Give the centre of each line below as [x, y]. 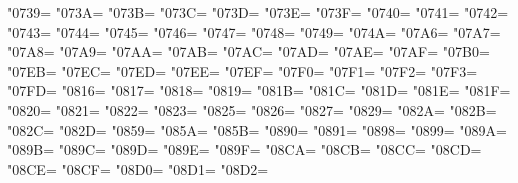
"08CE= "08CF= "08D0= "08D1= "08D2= [138, 168]
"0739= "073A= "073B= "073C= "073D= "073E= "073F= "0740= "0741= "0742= [258, 12]
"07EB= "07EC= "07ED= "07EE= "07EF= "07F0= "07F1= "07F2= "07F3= [242, 70]
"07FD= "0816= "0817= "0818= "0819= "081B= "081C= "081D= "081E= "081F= [259, 90]
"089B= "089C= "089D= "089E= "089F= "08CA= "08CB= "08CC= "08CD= [244, 149]
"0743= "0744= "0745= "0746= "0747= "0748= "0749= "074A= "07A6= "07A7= [254, 31]
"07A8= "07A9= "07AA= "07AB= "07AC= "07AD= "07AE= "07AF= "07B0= [248, 51]
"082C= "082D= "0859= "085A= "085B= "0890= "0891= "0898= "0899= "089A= [257, 129]
